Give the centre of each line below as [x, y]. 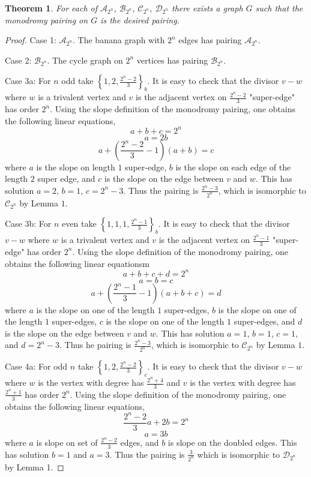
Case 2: [18, 60]
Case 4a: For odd [36, 366]
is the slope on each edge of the [233, 166]
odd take [77, 81]
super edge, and [66, 178]
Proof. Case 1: [31, 40]
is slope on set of [67, 442]
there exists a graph [207, 8]
